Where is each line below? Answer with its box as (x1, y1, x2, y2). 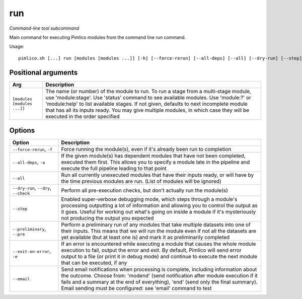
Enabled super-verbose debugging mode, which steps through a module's (61, 196, 238, 203)
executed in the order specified (45, 113, 120, 120)
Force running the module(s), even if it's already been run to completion (61, 146, 232, 153)
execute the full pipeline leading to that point (61, 165, 167, 172)
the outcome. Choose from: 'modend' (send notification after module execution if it (61, 272, 258, 279)
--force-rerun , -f (12, 146, 53, 153)
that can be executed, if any (61, 259, 127, 266)
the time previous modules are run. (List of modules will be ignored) (61, 178, 221, 185)
